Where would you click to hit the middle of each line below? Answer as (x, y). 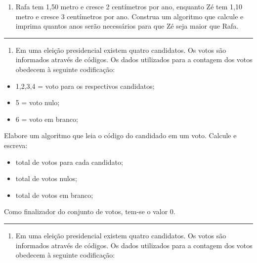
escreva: (16, 145)
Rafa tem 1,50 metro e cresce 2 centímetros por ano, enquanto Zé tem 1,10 (129, 6)
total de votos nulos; (46, 178)
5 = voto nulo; (38, 102)
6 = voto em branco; (47, 119)
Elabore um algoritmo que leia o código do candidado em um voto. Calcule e (120, 135)
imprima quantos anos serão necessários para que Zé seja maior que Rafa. (127, 26)
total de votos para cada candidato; (69, 162)
